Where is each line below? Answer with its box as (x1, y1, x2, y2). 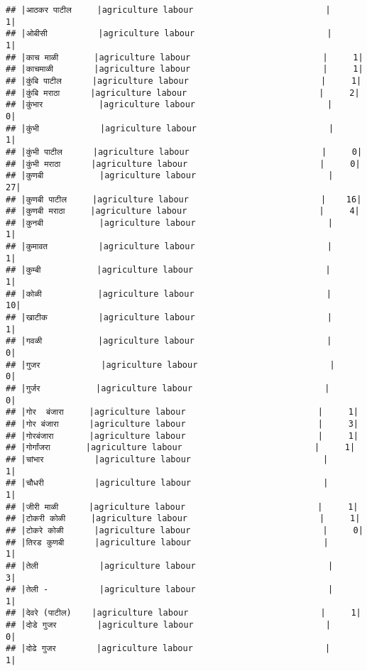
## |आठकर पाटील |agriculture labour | (6, 5, 331, 15)
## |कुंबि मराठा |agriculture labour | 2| (6, 87, 360, 98)
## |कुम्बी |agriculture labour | (6, 265, 331, 276)
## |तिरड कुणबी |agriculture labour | (6, 537, 329, 547)
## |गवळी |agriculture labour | (6, 336, 332, 347)
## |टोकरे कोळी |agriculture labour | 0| (6, 525, 363, 535)
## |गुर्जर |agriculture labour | (6, 383, 330, 393)
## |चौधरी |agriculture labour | (6, 478, 329, 489)
